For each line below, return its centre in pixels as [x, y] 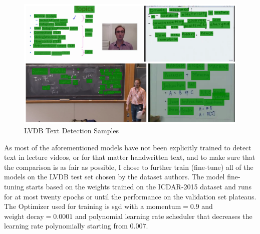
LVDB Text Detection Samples [72, 131]
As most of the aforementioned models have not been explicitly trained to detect [128, 147]
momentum [164, 207]
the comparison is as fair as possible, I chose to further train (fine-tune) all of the [129, 167]
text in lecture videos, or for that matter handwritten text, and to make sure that [130, 157]
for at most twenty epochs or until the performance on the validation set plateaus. [130, 196]
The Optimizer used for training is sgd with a [74, 206]
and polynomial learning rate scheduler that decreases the [164, 216]
